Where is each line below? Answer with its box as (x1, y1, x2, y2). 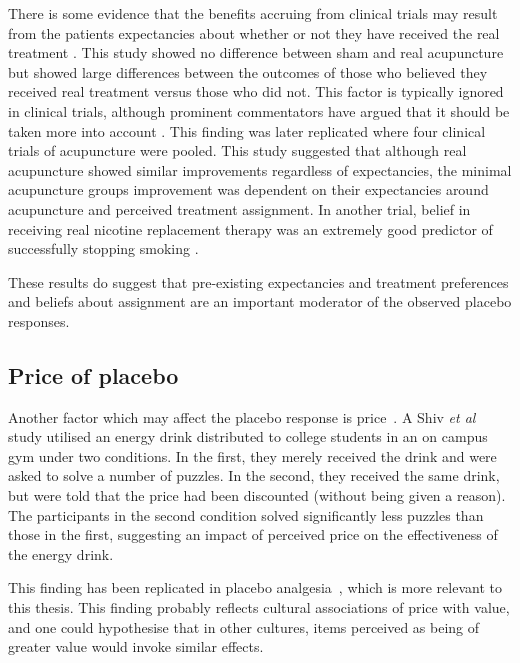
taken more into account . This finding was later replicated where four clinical (8, 120, 486, 141)
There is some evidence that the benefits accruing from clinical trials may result (8, 3, 498, 23)
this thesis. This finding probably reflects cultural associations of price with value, (8, 597, 510, 618)
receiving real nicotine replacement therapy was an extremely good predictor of (8, 218, 493, 239)
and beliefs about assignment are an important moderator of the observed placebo (8, 291, 512, 312)
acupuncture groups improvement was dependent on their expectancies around (8, 179, 489, 200)
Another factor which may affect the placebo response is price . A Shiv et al (8, 406, 476, 427)
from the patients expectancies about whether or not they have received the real (8, 22, 500, 43)
